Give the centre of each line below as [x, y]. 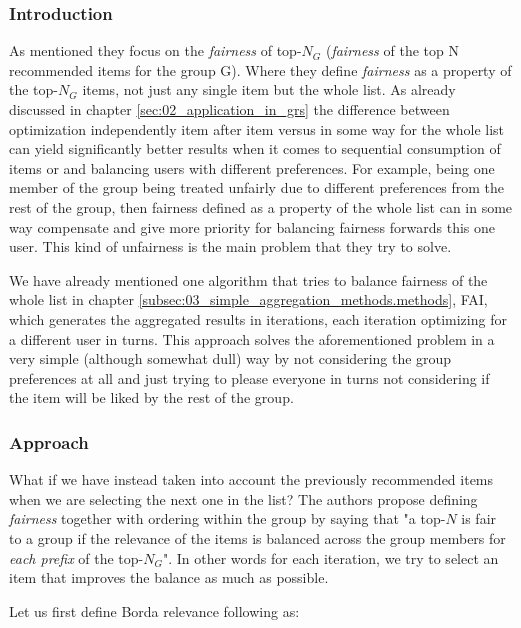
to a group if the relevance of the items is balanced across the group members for [257, 537]
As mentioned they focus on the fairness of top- [155, 50]
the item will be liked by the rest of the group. [151, 397]
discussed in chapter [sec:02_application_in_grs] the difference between [229, 109]
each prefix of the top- [76, 557]
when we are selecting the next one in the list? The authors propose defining [243, 498]
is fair [479, 518]
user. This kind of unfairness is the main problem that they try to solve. [230, 246]
